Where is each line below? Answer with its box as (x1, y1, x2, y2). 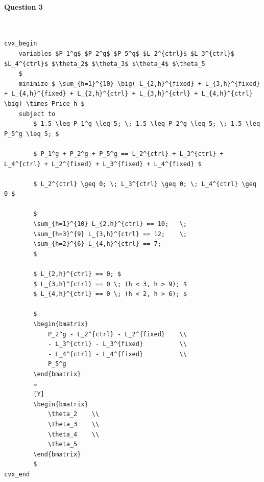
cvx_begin (4, 40, 37, 48)
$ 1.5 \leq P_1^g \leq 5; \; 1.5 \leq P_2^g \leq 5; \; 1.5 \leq (33, 120, 260, 128)
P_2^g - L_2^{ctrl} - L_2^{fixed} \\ (47, 330, 187, 338)
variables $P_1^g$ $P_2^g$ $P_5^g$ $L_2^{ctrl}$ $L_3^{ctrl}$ (18, 50, 235, 57)
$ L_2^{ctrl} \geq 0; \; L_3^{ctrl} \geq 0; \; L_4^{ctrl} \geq (33, 180, 256, 188)
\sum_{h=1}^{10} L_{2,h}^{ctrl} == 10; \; (33, 220, 187, 228)
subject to (18, 110, 56, 118)
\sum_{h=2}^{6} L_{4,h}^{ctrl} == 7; (33, 240, 161, 248)
